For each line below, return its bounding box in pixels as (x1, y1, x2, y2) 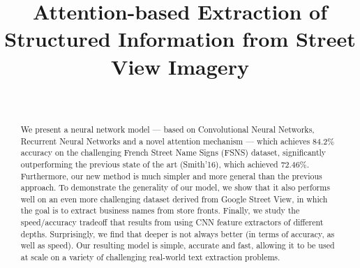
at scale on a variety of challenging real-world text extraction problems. (20, 251, 280, 263)
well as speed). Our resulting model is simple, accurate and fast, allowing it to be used (20, 239, 335, 251)
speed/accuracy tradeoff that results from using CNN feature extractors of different (20, 216, 324, 228)
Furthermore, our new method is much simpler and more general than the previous (20, 170, 322, 181)
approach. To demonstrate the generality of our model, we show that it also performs (20, 181, 330, 193)
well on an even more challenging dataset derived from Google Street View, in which (20, 193, 328, 204)
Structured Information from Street (4, 24, 356, 53)
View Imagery (111, 52, 249, 80)
